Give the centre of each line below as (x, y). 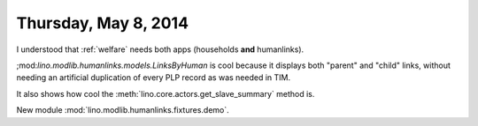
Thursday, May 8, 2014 (103, 23)
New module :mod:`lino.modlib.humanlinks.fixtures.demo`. (123, 110)
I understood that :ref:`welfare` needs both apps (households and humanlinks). (160, 49)
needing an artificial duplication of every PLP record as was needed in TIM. (154, 78)
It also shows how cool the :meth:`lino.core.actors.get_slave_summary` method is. (166, 93)
